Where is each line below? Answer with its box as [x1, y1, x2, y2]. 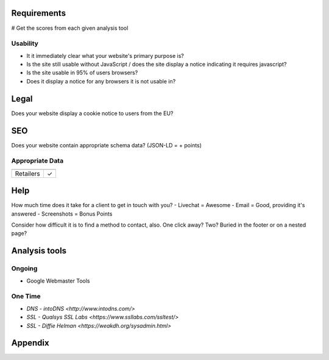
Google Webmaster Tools [26, 277, 90, 284]
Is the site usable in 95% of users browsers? [26, 69, 138, 76]
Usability [11, 40, 39, 48]
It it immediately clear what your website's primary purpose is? [26, 52, 184, 59]
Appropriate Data [11, 157, 64, 165]
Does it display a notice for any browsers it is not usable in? [26, 77, 176, 85]
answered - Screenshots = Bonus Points [11, 210, 113, 217]
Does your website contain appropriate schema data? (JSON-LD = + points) [11, 141, 202, 149]
